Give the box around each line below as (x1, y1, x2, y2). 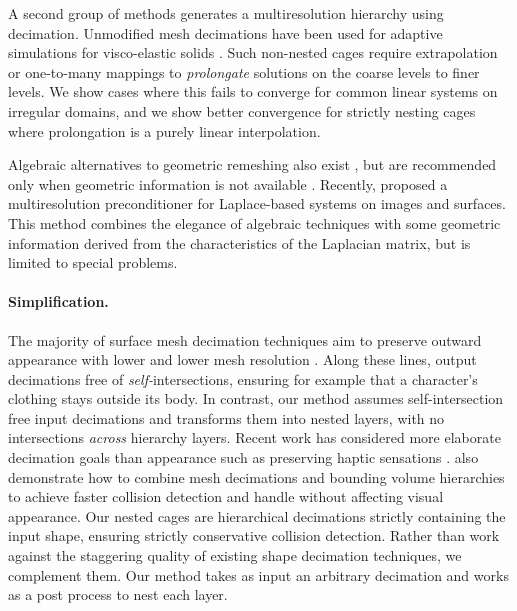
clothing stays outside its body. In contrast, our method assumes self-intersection (8, 388, 504, 409)
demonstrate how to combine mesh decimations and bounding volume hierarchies (8, 466, 505, 487)
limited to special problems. (8, 252, 178, 273)
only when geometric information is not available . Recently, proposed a (8, 173, 448, 194)
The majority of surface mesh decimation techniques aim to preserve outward (8, 329, 482, 350)
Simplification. (8, 291, 109, 312)
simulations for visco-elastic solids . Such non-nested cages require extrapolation (8, 42, 498, 63)
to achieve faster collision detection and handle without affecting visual (8, 486, 444, 507)
